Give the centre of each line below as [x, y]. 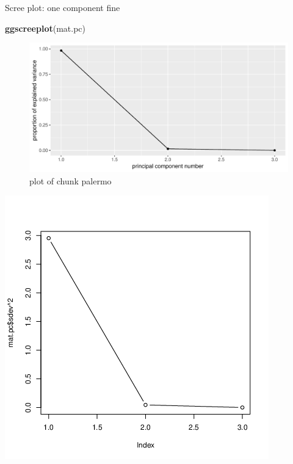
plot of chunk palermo [71, 180]
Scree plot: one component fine [63, 7]
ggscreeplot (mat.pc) [45, 28]
